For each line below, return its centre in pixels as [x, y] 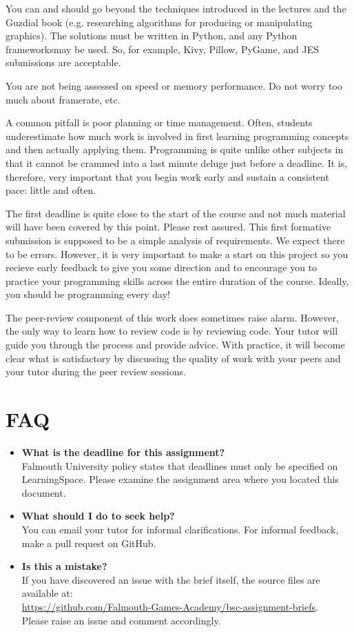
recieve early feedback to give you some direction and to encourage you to [162, 267]
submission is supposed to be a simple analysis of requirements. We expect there [175, 240]
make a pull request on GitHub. [89, 543]
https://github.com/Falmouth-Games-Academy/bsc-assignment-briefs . [170, 606]
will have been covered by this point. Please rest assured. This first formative [168, 227]
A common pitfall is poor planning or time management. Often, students [159, 122]
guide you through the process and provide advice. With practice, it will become [175, 345]
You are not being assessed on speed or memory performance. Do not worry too [174, 85]
